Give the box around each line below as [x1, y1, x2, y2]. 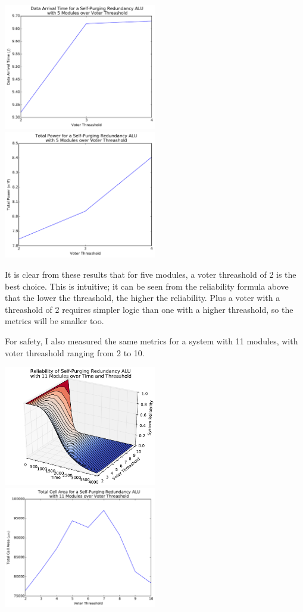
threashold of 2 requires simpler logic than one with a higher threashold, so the [5, 303, 293, 315]
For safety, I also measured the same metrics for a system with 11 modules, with [5, 334, 298, 347]
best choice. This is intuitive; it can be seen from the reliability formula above [5, 280, 289, 292]
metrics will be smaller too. [5, 315, 104, 327]
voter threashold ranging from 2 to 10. [5, 346, 145, 359]
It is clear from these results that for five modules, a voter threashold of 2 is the [5, 268, 296, 280]
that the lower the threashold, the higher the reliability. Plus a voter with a [5, 291, 280, 304]
